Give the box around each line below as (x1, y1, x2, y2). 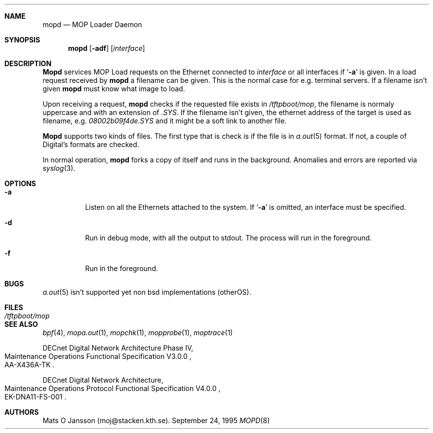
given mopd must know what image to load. (42, 84, 185, 93)
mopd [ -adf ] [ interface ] (68, 44, 145, 52)
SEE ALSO (4, 320, 38, 328)
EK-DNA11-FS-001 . (4, 393, 67, 401)
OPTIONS (4, 179, 36, 188)
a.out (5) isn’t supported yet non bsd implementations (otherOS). (42, 288, 251, 296)
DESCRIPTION (4, 59, 52, 68)
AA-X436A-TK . (4, 360, 55, 369)
